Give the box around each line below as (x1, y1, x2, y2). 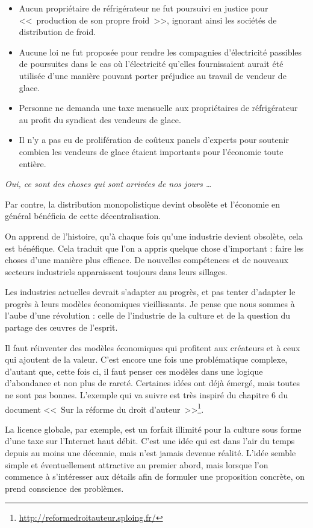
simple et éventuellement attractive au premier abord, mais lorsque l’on (5, 458, 268, 471)
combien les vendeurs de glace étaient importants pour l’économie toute (19, 145, 284, 157)
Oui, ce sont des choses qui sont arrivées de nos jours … (5, 177, 212, 190)
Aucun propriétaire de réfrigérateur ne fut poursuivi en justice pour (19, 2, 268, 14)
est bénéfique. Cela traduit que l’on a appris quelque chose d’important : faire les (5, 241, 304, 254)
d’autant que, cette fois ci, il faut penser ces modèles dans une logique (5, 364, 263, 377)
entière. (19, 157, 46, 170)
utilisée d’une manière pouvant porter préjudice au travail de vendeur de (19, 69, 287, 81)
